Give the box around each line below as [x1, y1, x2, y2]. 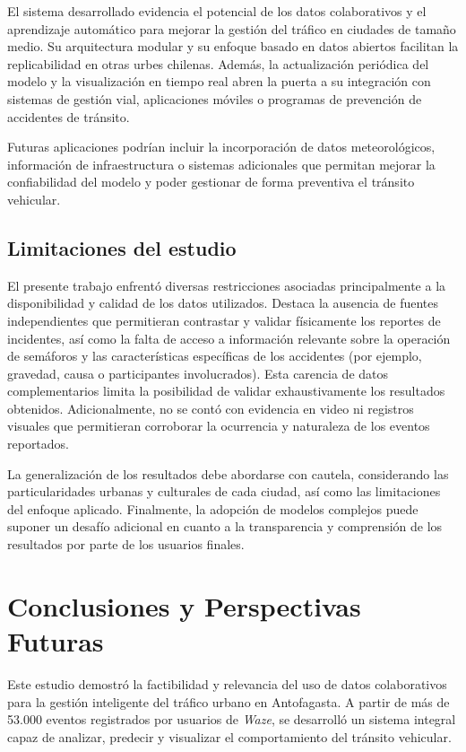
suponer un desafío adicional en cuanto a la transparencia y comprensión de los [7, 517, 443, 536]
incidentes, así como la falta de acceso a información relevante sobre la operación [7, 328, 451, 347]
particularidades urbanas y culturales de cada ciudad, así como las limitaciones [7, 482, 441, 501]
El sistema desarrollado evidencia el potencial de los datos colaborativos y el [7, 2, 427, 20]
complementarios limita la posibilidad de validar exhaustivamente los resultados [7, 381, 445, 400]
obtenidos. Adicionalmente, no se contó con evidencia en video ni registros [7, 398, 414, 417]
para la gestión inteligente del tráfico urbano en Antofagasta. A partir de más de [7, 692, 450, 711]
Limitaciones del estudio [7, 233, 237, 261]
